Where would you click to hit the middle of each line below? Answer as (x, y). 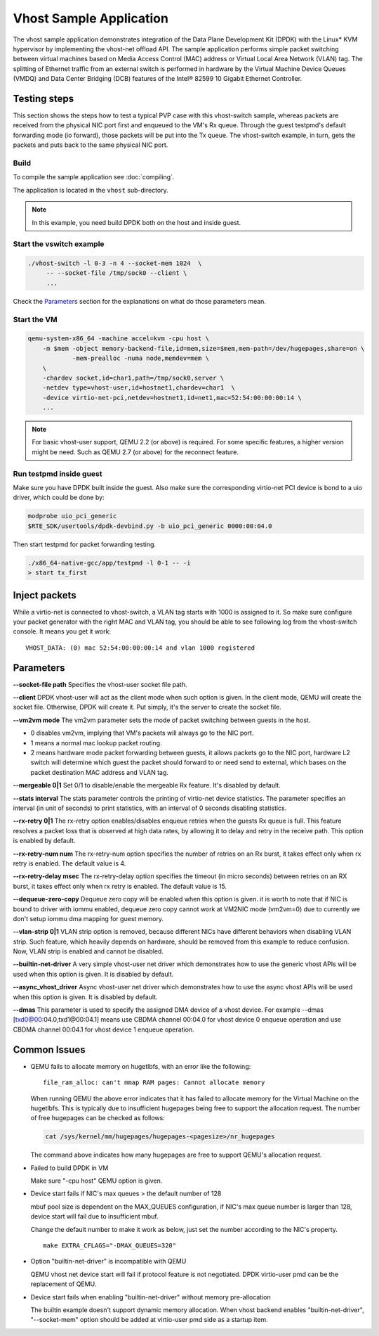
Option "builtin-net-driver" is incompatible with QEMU (108, 1261)
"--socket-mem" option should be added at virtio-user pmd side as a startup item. (149, 1320)
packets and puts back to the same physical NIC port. (91, 145)
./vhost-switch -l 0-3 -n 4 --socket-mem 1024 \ (115, 263)
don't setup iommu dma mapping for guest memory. (88, 918)
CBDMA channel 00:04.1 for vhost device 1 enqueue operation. (104, 1029)
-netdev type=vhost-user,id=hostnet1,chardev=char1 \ (139, 388)
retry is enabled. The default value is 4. (69, 863)
